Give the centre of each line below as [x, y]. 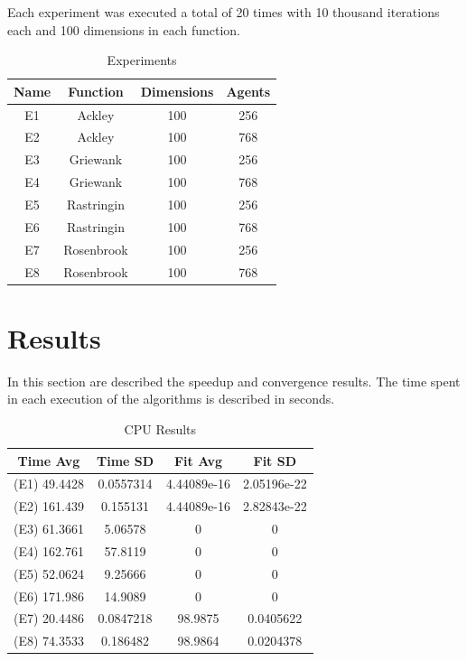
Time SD [125, 460]
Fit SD [275, 460]
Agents [248, 91]
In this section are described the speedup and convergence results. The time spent [234, 381]
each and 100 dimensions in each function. [124, 29]
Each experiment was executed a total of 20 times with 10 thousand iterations [224, 12]
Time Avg [49, 460]
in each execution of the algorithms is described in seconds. [171, 399]
